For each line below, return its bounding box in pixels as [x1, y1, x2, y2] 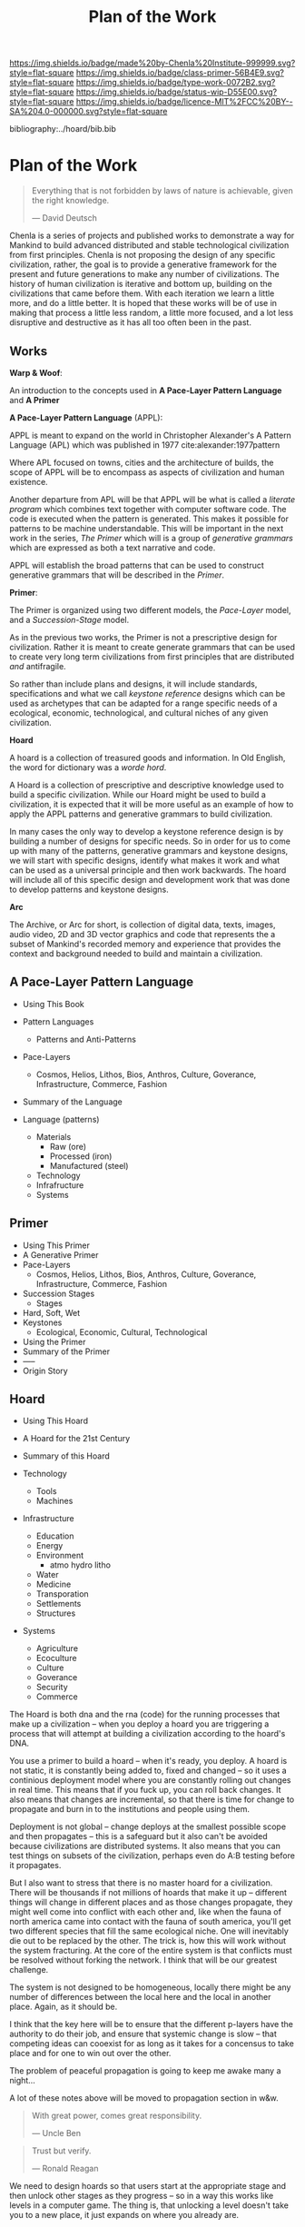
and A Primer [9, 394, 60, 405]
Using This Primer [22, 1240, 91, 1251]
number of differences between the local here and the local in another [9, 1992, 271, 2003]
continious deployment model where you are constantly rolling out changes [9, 1775, 291, 1786]
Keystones [22, 1317, 63, 1328]
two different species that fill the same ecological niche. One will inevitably [9, 1925, 289, 1936]
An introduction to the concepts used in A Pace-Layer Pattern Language [9, 384, 282, 396]
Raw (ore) [49, 1141, 87, 1152]
